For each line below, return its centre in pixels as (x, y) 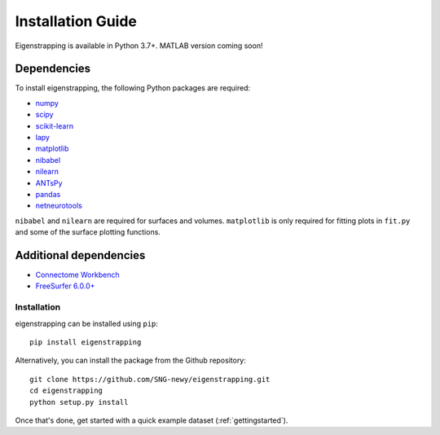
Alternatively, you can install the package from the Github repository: (130, 360)
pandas (48, 194)
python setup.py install (79, 402)
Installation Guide (76, 21)
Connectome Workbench (77, 275)
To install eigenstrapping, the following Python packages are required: (133, 88)
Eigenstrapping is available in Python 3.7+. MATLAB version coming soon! (139, 46)
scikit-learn (54, 125)
